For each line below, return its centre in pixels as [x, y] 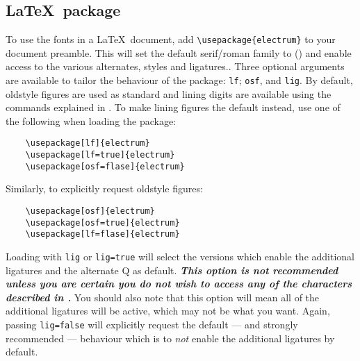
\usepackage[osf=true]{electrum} [103, 223]
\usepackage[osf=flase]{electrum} [105, 166]
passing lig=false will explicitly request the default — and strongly [152, 325]
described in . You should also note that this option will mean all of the [163, 297]
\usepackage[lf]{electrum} [88, 143]
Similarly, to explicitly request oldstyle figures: [104, 188]
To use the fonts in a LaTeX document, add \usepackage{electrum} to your [171, 39]
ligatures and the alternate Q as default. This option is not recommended [172, 270]
